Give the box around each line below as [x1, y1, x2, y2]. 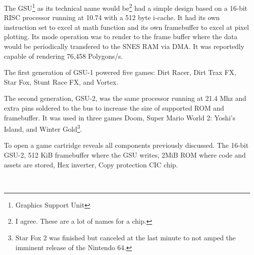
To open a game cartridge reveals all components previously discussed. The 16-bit [4, 140, 249, 150]
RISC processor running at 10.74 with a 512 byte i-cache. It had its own [4, 12, 220, 23]
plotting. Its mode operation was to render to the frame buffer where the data [4, 31, 237, 42]
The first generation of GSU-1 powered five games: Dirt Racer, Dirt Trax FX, [4, 67, 236, 77]
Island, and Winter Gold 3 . [4, 122, 82, 134]
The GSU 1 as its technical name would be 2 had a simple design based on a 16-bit [4, 1, 248, 13]
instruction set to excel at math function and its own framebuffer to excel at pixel [4, 22, 249, 32]
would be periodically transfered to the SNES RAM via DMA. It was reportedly [4, 41, 245, 51]
